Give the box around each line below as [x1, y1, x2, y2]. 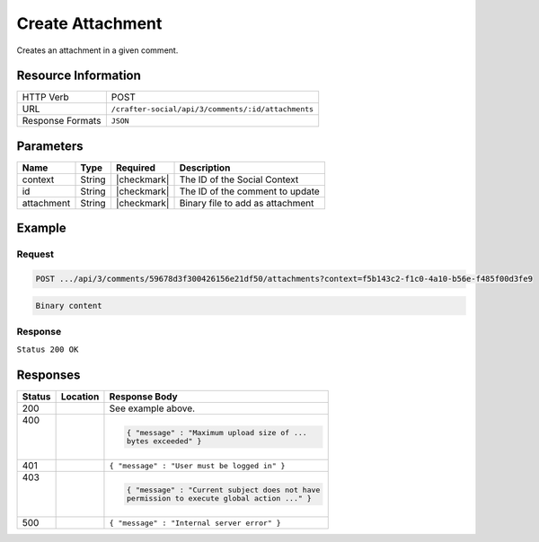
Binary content [35, 301, 102, 310]
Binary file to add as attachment [179, 197, 314, 209]
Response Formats [22, 115, 102, 127]
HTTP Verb [22, 91, 69, 103]
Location [60, 390, 100, 403]
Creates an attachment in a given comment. [16, 45, 179, 56]
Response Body [109, 390, 179, 403]
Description [179, 162, 231, 174]
